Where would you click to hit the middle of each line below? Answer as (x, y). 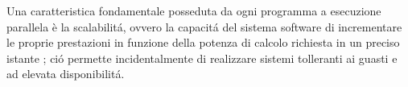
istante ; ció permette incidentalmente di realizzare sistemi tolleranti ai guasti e (202, 58)
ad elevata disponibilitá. (66, 74)
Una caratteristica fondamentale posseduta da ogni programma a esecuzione (194, 10)
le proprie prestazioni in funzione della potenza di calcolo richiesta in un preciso (203, 42)
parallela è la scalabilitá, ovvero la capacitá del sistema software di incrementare (204, 26)
